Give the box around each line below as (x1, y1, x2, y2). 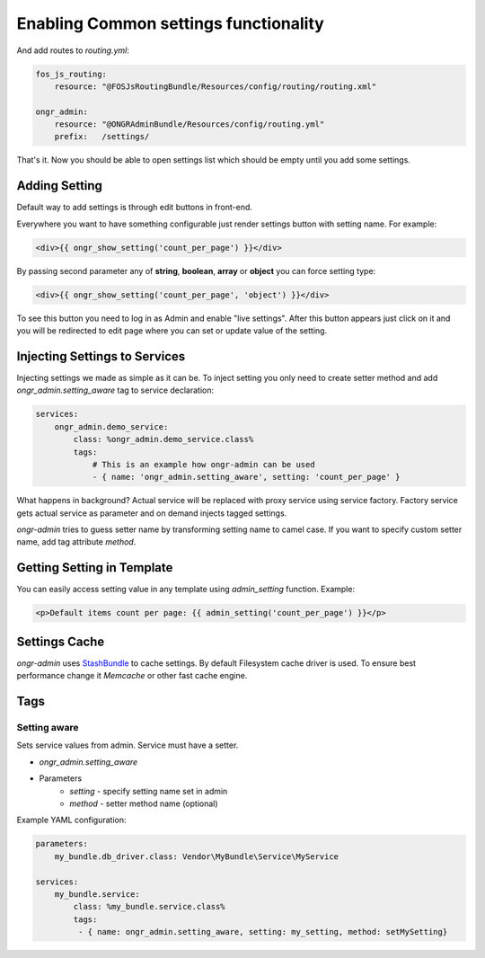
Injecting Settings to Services (16, 349, 186, 364)
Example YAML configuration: (16, 814, 127, 826)
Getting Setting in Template (16, 560, 173, 575)
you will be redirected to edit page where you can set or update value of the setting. (16, 325, 328, 336)
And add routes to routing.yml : (16, 45, 129, 56)
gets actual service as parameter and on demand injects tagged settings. (16, 508, 287, 519)
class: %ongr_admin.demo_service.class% (73, 434, 254, 445)
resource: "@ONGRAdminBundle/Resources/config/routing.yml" (54, 120, 325, 129)
